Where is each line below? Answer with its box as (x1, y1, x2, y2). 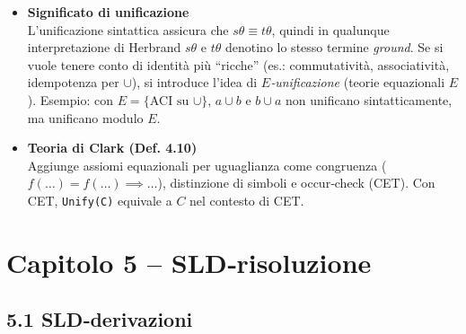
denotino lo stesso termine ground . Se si (224, 38, 444, 57)
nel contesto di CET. (189, 190, 304, 209)
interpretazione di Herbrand (27, 38, 181, 57)
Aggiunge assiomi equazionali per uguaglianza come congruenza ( (27, 155, 387, 174)
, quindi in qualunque (271, 20, 390, 39)
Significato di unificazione (27, 3, 189, 21)
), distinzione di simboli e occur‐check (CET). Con (157, 173, 435, 192)
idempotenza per (27, 73, 119, 92)
